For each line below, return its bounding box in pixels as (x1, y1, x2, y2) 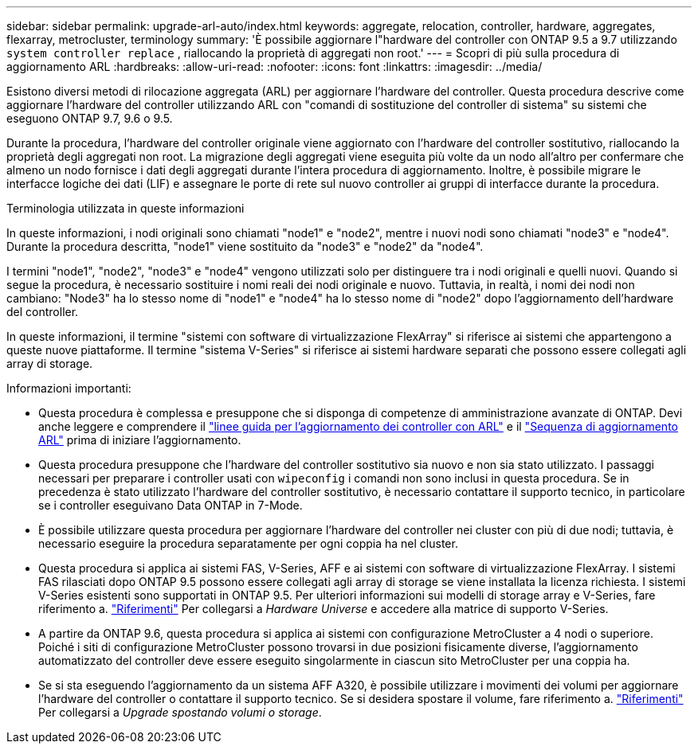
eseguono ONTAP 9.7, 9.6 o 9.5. (6, 111, 173, 125)
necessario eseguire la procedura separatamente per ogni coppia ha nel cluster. (38, 537, 458, 550)
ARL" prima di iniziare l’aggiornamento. (38, 433, 241, 447)
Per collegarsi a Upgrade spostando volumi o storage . (38, 705, 322, 719)
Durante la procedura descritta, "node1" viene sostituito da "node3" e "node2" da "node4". (6, 240, 484, 253)
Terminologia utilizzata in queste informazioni (6, 201, 245, 215)
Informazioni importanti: (6, 381, 131, 395)
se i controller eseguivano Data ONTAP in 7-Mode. (38, 498, 303, 512)
